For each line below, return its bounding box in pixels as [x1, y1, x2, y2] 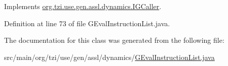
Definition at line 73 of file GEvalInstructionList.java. [4, 18, 170, 28]
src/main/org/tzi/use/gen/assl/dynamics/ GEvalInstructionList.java [4, 51, 215, 62]
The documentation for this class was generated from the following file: [4, 35, 224, 45]
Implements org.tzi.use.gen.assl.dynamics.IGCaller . [4, 1, 162, 11]
